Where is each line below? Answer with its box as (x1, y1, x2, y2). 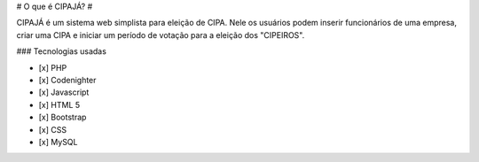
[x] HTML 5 (38, 99, 81, 110)
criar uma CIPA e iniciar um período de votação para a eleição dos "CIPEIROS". (16, 29, 305, 40)
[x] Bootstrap (38, 112, 87, 123)
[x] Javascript (38, 87, 90, 97)
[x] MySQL (38, 136, 78, 147)
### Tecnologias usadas (16, 46, 106, 57)
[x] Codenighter (38, 74, 97, 85)
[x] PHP (38, 62, 67, 73)
